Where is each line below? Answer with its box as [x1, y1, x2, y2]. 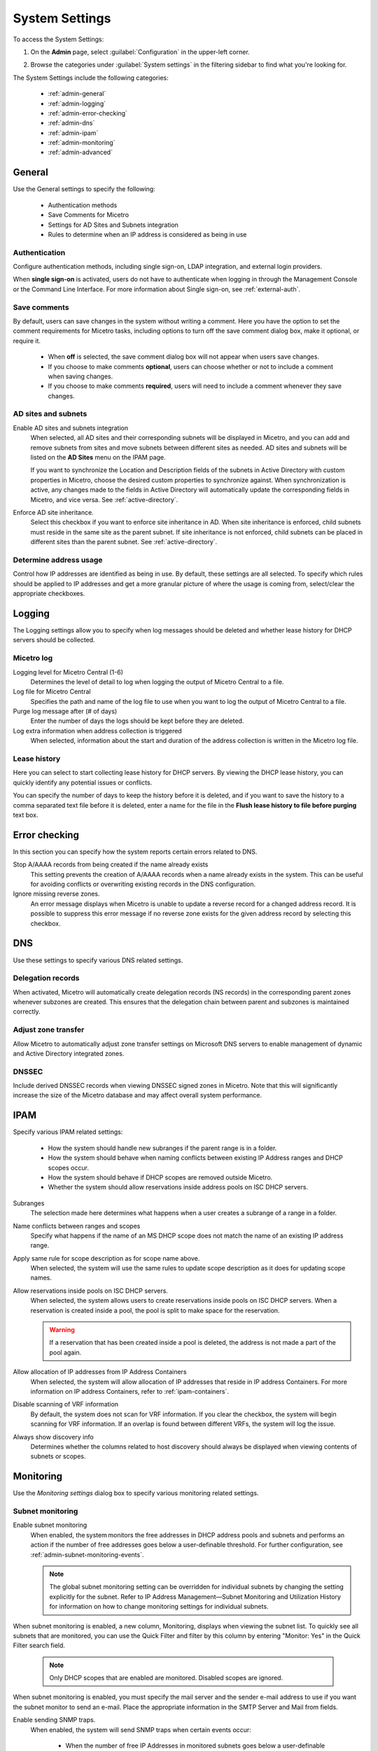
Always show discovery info [13, 1432, 94, 1441]
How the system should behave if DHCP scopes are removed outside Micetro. [48, 1173, 273, 1182]
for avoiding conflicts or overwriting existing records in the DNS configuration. [30, 880, 256, 889]
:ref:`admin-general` [48, 90, 106, 98]
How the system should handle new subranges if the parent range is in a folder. [48, 1144, 277, 1152]
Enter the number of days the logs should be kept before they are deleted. [30, 717, 244, 725]
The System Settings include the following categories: [13, 74, 169, 82]
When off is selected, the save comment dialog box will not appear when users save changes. [48, 352, 320, 361]
